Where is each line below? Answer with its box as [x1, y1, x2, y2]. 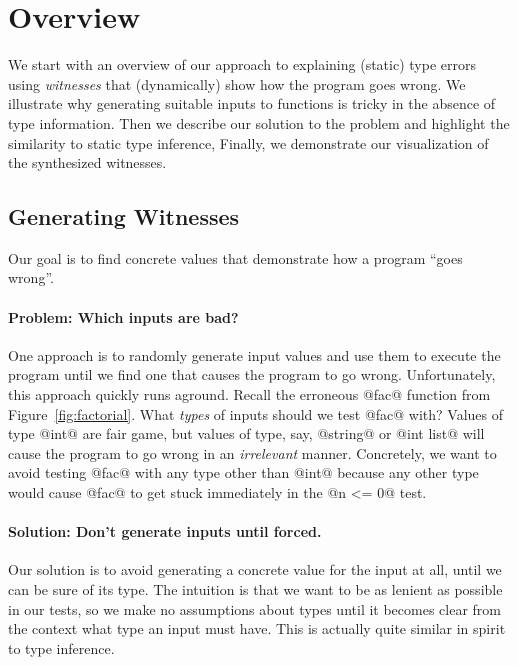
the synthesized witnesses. [8, 152, 167, 173]
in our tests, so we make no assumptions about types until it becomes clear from [8, 598, 502, 619]
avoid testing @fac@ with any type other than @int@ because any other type [8, 462, 479, 483]
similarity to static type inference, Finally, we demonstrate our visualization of [8, 132, 489, 153]
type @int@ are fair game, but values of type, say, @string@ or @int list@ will [8, 423, 485, 444]
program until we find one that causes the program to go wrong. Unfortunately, [8, 364, 496, 385]
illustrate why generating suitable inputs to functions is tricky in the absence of [8, 93, 496, 114]
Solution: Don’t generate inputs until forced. [8, 521, 322, 542]
